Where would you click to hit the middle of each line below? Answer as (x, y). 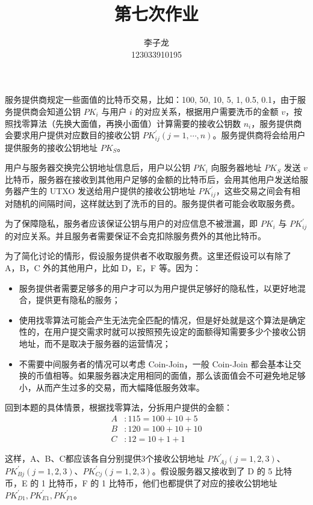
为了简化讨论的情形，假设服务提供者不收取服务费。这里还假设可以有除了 (148, 256)
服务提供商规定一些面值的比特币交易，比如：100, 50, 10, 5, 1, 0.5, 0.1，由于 (151, 99)
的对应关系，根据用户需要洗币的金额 (207, 111)
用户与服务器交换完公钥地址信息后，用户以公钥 (98, 167)
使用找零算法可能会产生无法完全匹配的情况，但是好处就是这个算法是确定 (162, 320)
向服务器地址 (236, 167)
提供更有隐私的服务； (78, 300)
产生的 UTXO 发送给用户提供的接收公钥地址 (108, 191)
